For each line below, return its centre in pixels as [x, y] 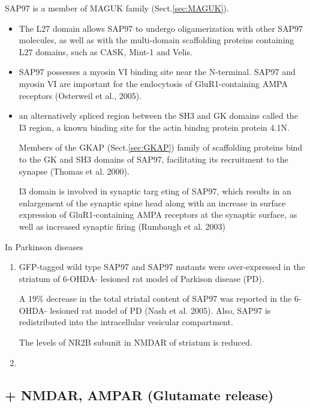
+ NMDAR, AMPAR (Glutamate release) [139, 394]
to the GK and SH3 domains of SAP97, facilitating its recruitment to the [154, 159]
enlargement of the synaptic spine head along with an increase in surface [152, 202]
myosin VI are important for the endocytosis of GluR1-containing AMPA [153, 83]
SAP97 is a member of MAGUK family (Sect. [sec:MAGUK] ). [117, 8]
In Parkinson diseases [44, 246]
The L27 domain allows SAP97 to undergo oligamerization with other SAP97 [161, 28]
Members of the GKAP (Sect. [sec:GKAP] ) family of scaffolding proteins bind [161, 147]
